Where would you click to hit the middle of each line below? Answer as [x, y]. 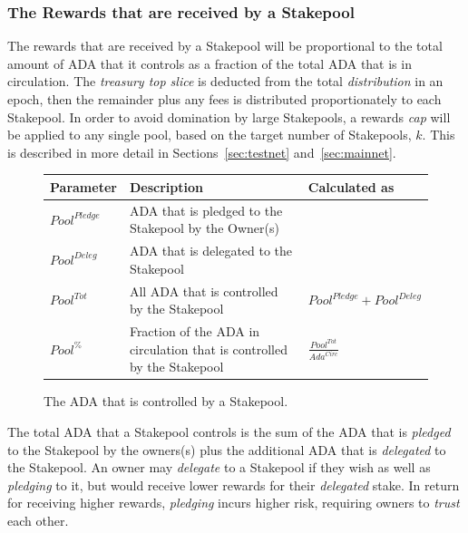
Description [166, 186]
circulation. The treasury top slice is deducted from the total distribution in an [225, 81]
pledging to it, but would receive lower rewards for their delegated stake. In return [234, 485]
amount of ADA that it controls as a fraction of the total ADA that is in [210, 63]
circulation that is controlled [208, 349]
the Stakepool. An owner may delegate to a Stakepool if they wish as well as [219, 467]
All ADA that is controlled [204, 291]
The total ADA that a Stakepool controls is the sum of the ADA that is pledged [229, 431]
